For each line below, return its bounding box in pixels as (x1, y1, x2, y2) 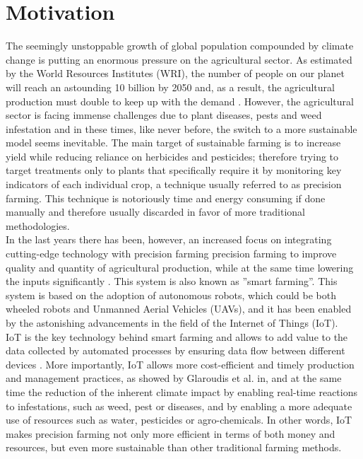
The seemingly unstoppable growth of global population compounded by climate (6, 38, 354, 53)
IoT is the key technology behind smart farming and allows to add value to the (6, 329, 348, 344)
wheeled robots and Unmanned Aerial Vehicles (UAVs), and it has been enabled (6, 301, 352, 316)
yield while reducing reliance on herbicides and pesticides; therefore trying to (6, 149, 339, 163)
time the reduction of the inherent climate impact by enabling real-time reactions (6, 384, 357, 399)
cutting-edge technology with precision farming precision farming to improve (6, 246, 337, 261)
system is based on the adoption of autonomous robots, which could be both (6, 287, 336, 302)
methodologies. (6, 218, 70, 233)
